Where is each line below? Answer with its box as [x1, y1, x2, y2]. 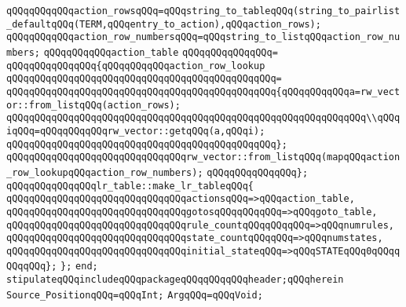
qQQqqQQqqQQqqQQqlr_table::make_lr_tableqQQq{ [6, 180, 254, 192]
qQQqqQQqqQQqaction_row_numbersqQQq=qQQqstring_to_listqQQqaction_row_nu [6, 31, 401, 43]
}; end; [60, 261, 98, 272]
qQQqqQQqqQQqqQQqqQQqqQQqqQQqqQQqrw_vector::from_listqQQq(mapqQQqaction [6, 152, 401, 163]
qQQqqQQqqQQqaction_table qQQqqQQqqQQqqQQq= [43, 46, 278, 58]
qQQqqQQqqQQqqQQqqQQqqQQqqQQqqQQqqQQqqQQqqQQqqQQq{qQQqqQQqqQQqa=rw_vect [6, 86, 401, 97]
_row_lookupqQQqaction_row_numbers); [6, 166, 203, 178]
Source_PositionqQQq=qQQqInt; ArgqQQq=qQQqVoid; [6, 289, 263, 301]
